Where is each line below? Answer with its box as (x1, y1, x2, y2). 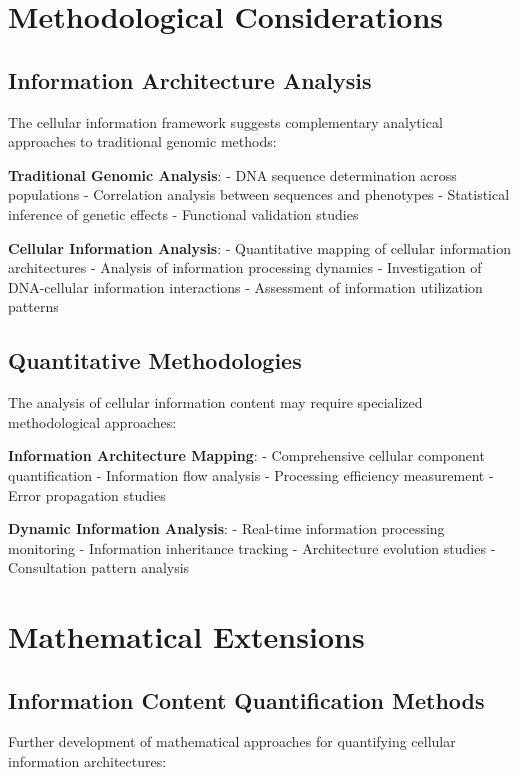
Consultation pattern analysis (8, 557, 190, 578)
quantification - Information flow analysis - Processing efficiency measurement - (8, 464, 494, 485)
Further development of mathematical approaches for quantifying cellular (8, 731, 456, 752)
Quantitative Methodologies (8, 345, 302, 376)
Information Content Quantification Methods (8, 684, 485, 715)
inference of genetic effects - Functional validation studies (8, 203, 359, 224)
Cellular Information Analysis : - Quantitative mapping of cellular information (8, 237, 511, 258)
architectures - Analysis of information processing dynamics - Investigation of (8, 257, 482, 278)
